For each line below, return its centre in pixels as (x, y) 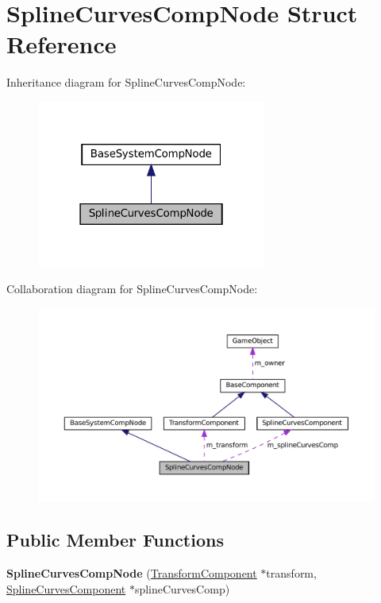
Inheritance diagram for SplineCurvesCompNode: (126, 82)
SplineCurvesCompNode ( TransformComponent (132, 573)
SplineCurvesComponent (66, 588)
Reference (62, 44)
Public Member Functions (115, 540)
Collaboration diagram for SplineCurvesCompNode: (132, 289)
